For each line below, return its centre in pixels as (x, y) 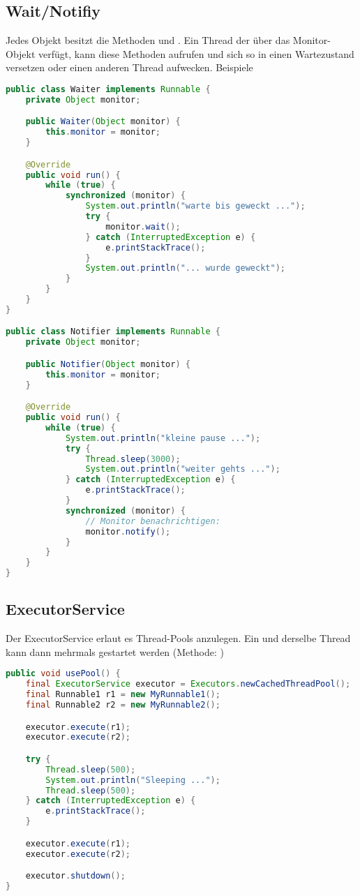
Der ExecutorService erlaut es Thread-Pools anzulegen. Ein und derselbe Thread (178, 638)
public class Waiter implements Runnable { (108, 89)
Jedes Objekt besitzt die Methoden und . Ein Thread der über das (148, 40)
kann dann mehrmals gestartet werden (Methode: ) (115, 651)
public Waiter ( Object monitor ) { (103, 122)
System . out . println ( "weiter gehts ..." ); (183, 469)
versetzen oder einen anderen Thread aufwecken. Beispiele (129, 67)
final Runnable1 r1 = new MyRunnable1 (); (123, 695)
